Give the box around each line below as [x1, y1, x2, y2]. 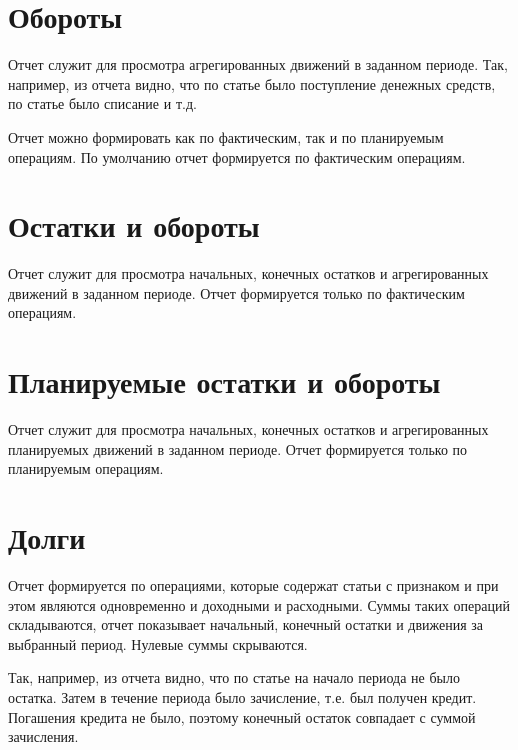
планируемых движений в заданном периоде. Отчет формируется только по [8, 438, 468, 459]
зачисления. [8, 726, 79, 747]
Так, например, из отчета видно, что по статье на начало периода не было [8, 667, 460, 688]
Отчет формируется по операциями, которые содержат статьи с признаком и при [8, 575, 499, 596]
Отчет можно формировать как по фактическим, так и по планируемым [8, 126, 444, 147]
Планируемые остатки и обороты [8, 361, 441, 402]
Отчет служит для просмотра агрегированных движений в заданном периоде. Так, [8, 54, 508, 75]
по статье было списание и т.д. [8, 93, 197, 114]
